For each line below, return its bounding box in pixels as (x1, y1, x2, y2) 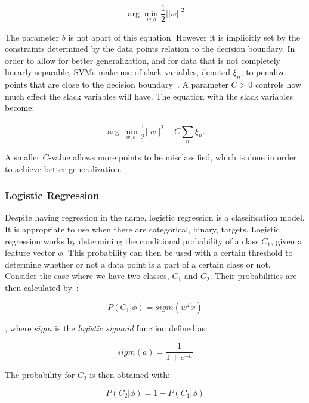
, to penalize (240, 66, 286, 78)
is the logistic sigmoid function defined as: (55, 322, 208, 334)
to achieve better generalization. (5, 162, 122, 175)
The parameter (5, 30, 60, 43)
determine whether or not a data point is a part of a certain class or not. (5, 258, 271, 270)
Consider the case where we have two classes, (5, 269, 169, 282)
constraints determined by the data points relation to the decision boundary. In (5, 42, 295, 55)
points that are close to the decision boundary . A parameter (5, 78, 228, 91)
